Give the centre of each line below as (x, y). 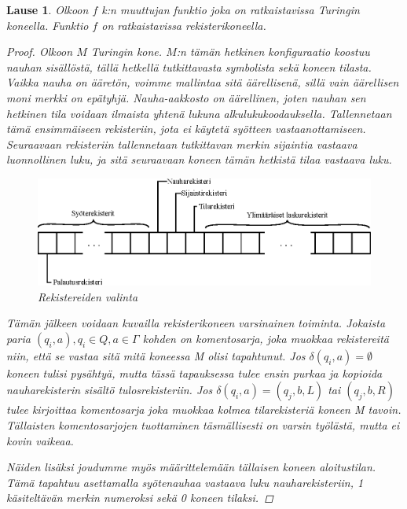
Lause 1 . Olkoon (48, 9)
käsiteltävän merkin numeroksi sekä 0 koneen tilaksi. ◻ (140, 498)
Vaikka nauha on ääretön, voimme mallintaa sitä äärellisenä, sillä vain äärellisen (203, 82)
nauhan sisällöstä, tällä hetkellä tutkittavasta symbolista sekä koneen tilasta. (189, 66)
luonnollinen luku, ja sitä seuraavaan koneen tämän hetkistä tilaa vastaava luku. (199, 159)
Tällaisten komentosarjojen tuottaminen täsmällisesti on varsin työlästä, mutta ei (203, 425)
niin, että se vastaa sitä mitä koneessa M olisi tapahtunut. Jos (156, 355)
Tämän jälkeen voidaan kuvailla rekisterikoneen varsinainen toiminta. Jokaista (196, 323)
